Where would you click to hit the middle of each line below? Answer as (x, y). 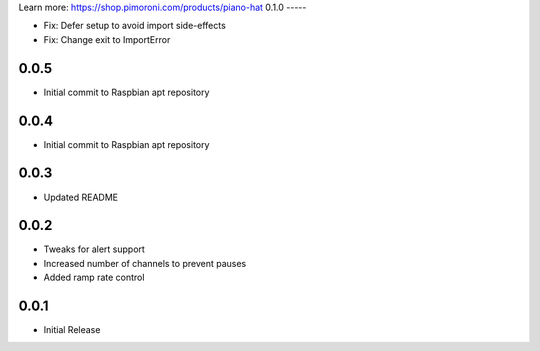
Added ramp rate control (94, 277)
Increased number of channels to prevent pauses (145, 263)
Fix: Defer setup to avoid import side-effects (135, 26)
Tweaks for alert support (94, 249)
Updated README (81, 197)
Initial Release (72, 330)
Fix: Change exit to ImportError (107, 39)
